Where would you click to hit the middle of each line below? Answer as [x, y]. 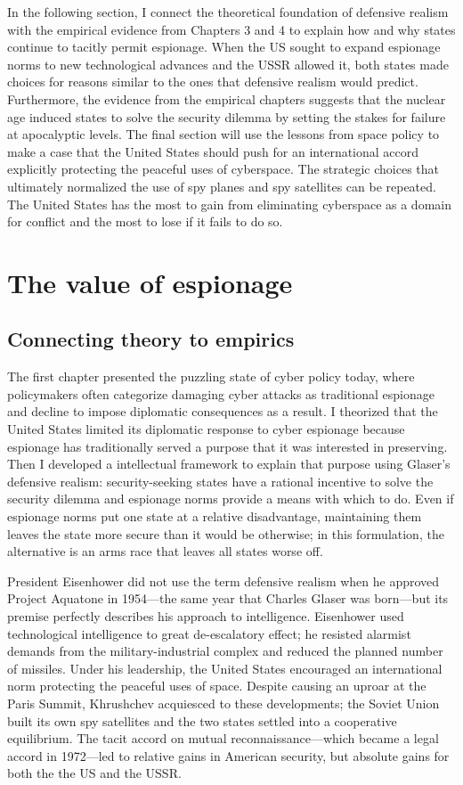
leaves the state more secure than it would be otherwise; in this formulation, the [226, 533]
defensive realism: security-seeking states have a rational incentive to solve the [220, 481]
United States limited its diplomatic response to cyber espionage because [206, 429]
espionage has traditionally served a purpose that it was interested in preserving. [227, 446]
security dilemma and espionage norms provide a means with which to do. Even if [231, 499]
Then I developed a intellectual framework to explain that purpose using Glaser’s [229, 464]
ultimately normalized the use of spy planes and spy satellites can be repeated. [222, 186]
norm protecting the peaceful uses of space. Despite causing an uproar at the [217, 686]
